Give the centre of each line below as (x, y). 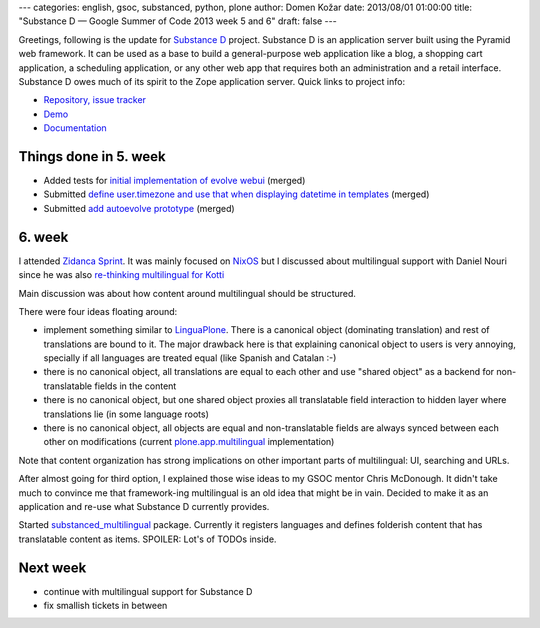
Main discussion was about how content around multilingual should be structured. (187, 293)
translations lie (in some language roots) (126, 414)
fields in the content (135, 386)
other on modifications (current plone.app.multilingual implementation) (189, 442)
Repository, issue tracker (95, 100)
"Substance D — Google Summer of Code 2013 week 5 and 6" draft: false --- (177, 21)
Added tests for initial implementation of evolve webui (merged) (174, 181)
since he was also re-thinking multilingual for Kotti (121, 275)
